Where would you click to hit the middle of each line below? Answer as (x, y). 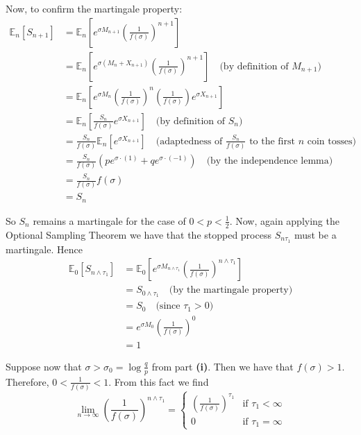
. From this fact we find (159, 381)
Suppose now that (44, 366)
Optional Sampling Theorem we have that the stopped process (138, 234)
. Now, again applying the (284, 220)
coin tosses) (331, 141)
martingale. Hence (44, 249)
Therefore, (27, 381)
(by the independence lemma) (270, 161)
